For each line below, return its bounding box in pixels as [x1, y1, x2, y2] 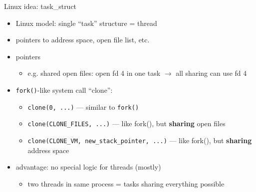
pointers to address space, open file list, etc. [15, 34, 150, 45]
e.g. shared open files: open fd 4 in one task [27, 68, 161, 78]
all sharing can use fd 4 [176, 68, 247, 78]
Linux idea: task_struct [4, 1, 77, 11]
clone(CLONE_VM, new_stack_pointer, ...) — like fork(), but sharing [27, 135, 252, 145]
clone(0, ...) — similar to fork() [27, 101, 139, 112]
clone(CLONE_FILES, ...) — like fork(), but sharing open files [27, 118, 226, 129]
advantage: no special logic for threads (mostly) [15, 162, 161, 172]
